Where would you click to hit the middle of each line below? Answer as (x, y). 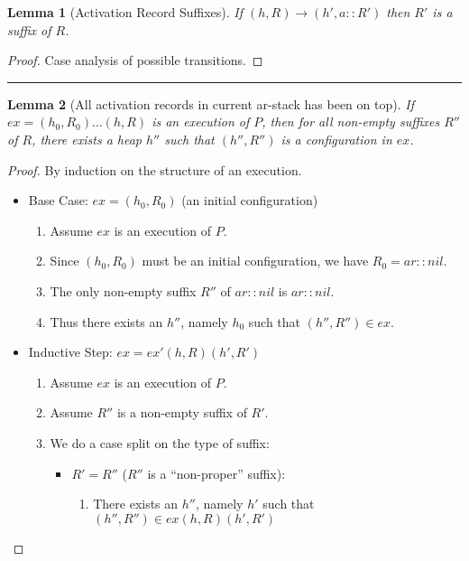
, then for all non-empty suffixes (351, 122)
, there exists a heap (87, 139)
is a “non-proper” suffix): (216, 473)
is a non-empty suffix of (182, 412)
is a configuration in (336, 139)
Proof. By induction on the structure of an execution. (155, 169)
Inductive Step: (70, 352)
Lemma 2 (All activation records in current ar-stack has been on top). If (211, 103)
